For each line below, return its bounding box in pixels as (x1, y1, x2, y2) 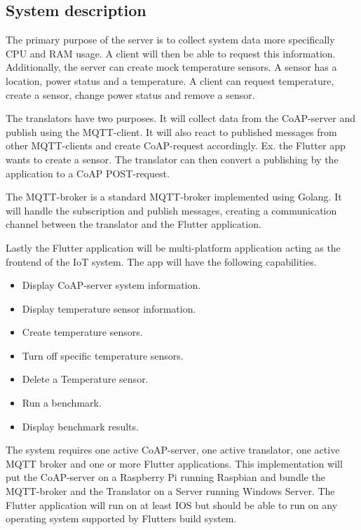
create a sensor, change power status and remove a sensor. (6, 87, 255, 102)
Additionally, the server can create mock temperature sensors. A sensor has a (6, 60, 337, 74)
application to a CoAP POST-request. (6, 165, 170, 180)
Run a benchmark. (22, 395, 102, 410)
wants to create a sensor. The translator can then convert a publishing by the (6, 151, 339, 166)
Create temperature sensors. (22, 325, 143, 339)
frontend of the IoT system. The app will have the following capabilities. (6, 254, 317, 269)
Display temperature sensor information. (22, 301, 196, 315)
